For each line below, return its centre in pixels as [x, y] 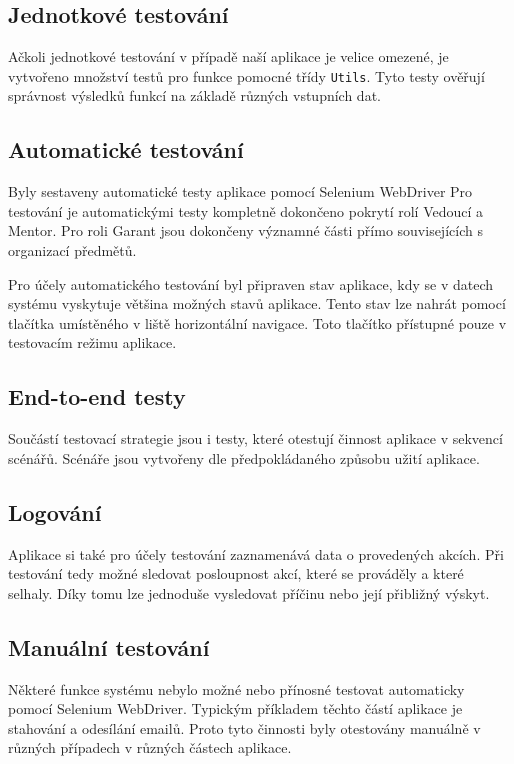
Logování [55, 511]
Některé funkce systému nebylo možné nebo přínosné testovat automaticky [236, 688]
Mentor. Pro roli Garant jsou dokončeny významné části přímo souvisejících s [245, 230]
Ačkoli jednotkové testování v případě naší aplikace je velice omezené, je [228, 56]
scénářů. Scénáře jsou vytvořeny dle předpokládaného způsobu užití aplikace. [244, 457]
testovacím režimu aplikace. [92, 342]
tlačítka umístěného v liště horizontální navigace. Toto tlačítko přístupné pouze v [257, 322]
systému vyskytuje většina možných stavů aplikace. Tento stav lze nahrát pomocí [257, 303]
